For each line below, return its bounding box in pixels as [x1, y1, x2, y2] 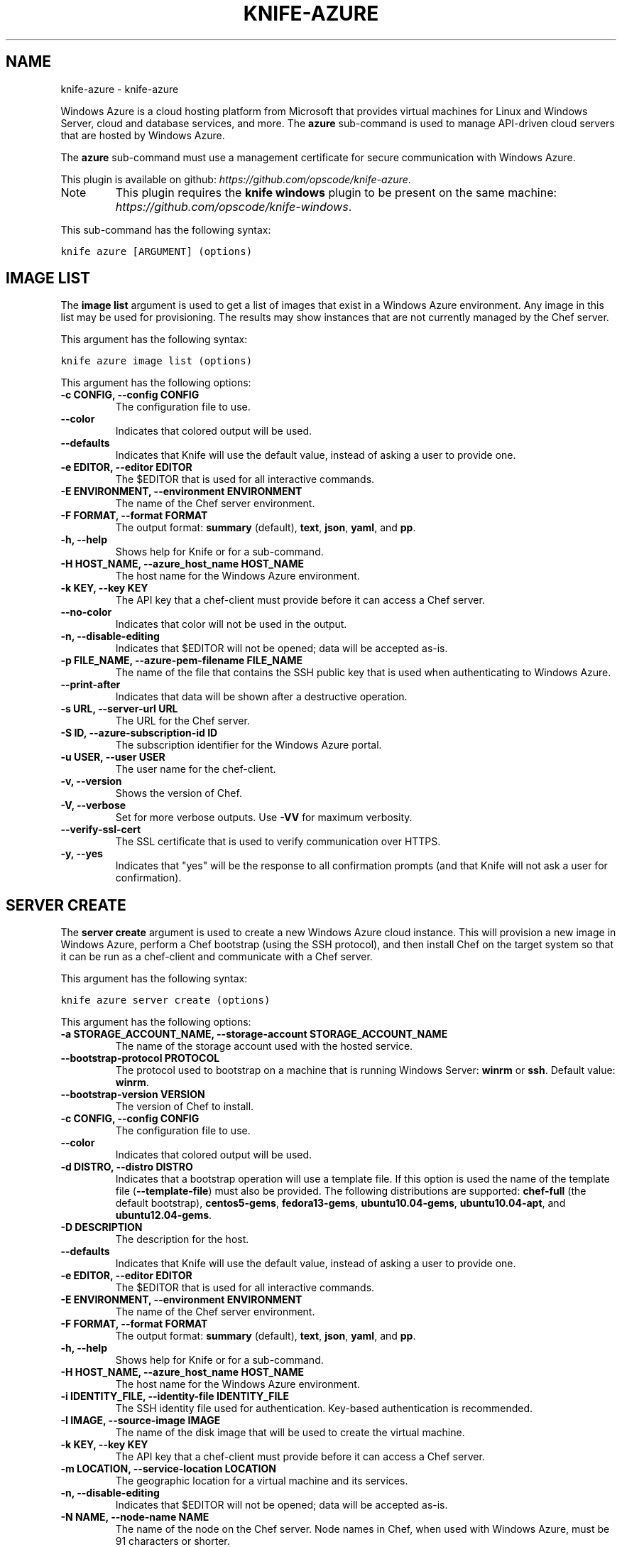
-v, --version [60, 775, 122, 788]
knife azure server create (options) [60, 994, 271, 1006]
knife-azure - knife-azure [60, 82, 179, 95]
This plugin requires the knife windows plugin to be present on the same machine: [115, 185, 557, 200]
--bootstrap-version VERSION [60, 1088, 205, 1101]
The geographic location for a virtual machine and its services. [115, 1475, 408, 1487]
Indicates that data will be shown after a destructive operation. [115, 690, 408, 703]
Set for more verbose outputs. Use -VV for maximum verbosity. [115, 811, 413, 824]
